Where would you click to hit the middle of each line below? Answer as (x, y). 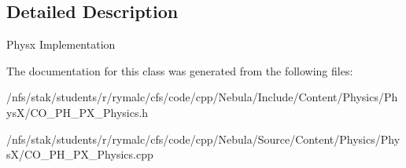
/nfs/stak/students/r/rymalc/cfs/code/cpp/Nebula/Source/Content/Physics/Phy (203, 139)
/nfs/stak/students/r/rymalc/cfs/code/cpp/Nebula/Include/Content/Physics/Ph (202, 97)
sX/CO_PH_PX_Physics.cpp (80, 154)
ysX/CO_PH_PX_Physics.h (78, 112)
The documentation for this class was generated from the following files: (180, 70)
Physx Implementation (61, 44)
